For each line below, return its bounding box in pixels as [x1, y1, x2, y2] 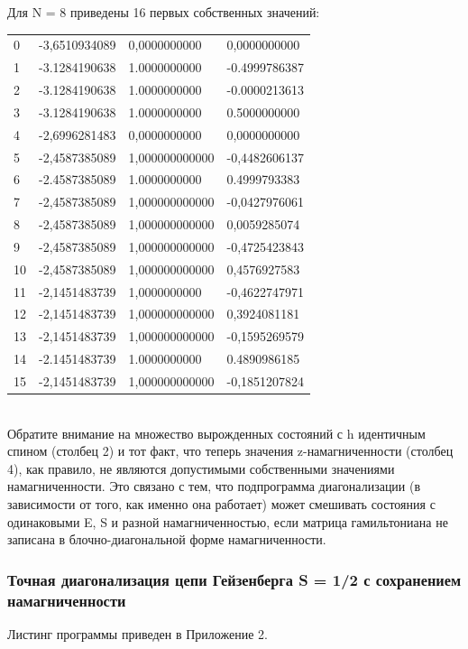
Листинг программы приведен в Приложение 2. [7, 624, 268, 643]
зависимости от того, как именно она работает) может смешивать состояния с [7, 495, 436, 514]
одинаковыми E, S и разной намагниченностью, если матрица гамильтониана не [7, 512, 448, 531]
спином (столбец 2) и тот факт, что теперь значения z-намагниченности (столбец [7, 441, 454, 460]
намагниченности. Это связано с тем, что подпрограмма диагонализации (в [7, 477, 421, 496]
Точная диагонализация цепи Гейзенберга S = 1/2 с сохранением [7, 568, 462, 590]
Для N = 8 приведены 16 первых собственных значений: [7, 3, 320, 21]
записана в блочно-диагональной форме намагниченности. [7, 530, 326, 549]
